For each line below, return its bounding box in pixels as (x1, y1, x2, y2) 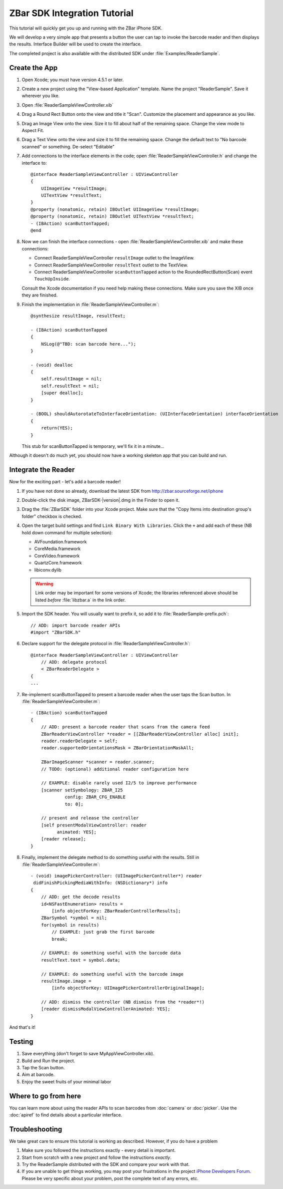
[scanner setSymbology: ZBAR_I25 (40, 787, 123, 793)
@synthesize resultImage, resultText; (30, 313, 126, 319)
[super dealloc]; (40, 390, 83, 396)
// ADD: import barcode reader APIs (30, 623, 120, 628)
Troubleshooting (9, 1125, 62, 1133)
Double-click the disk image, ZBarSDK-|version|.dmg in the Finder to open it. (21, 497, 180, 503)
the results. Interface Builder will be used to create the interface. (9, 41, 142, 47)
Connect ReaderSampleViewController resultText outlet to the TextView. (34, 262, 188, 268)
